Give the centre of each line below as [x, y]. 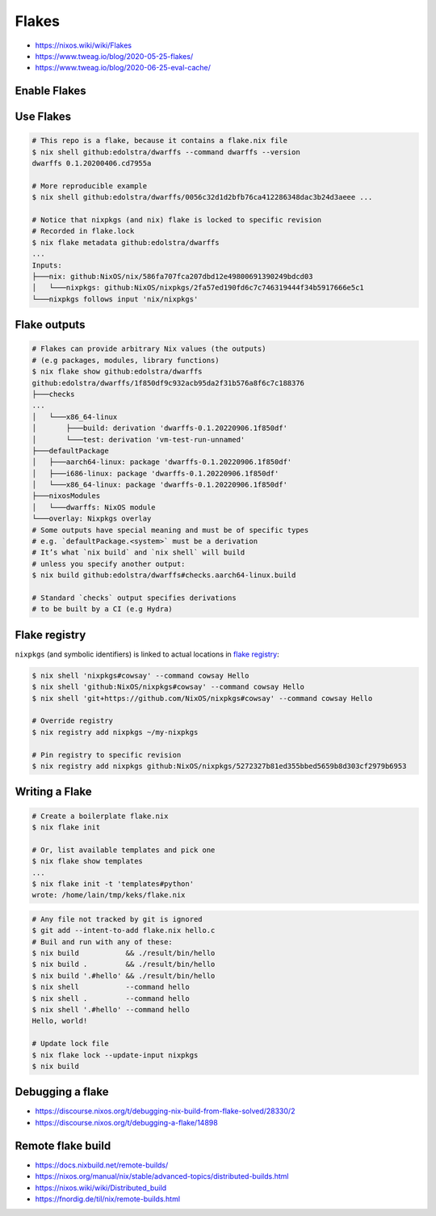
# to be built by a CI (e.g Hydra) [102, 609]
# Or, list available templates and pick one [124, 850]
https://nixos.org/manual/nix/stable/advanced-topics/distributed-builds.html [162, 1176]
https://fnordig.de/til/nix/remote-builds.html [108, 1199]
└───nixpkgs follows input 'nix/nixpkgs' [115, 299]
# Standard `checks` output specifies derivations [134, 598]
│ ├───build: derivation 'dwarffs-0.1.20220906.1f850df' [160, 428]
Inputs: [47, 265]
